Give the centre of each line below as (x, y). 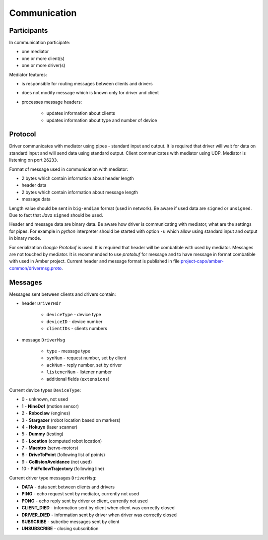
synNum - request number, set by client (86, 358)
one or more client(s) (43, 58)
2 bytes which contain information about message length (80, 192)
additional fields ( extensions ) (78, 379)
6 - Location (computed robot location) (62, 441)
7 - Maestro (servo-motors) (50, 448)
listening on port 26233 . (34, 160)
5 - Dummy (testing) (43, 434)
